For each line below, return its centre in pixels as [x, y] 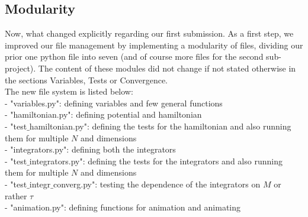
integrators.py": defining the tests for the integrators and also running [156, 161]
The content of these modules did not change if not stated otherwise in [167, 68]
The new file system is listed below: [69, 91]
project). [20, 68]
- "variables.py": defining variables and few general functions [114, 103]
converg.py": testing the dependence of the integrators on [157, 184]
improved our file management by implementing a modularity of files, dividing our [154, 45]
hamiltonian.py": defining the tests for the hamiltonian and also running [160, 126]
